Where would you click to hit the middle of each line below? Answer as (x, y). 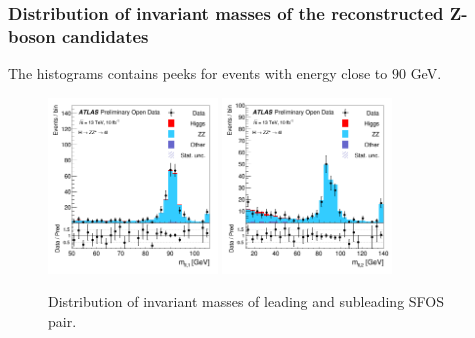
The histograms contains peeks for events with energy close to (198, 73)
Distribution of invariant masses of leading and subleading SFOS (246, 301)
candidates (105, 35)
